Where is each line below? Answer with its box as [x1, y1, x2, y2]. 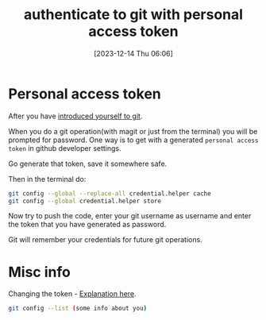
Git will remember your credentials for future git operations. [8, 235, 202, 245]
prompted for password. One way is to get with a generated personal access [8, 135, 259, 145]
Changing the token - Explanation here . [8, 289, 137, 299]
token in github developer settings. [8, 143, 121, 152]
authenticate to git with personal [23, 6, 244, 24]
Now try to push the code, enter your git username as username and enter [8, 211, 252, 221]
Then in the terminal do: [8, 174, 87, 183]
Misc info [8, 263, 71, 281]
